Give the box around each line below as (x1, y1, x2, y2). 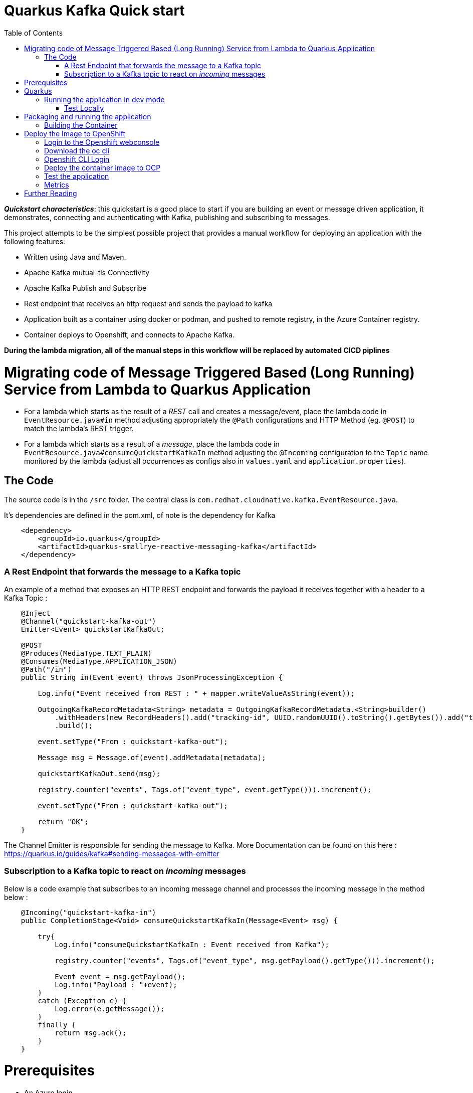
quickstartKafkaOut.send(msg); (38, 769, 160, 778)
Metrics (44, 180, 69, 189)
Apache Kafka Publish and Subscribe (24, 283, 147, 292)
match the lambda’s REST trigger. (24, 424, 134, 433)
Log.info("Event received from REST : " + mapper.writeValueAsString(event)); (38, 689, 355, 697)
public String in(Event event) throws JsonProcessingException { (21, 673, 283, 681)
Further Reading (24, 189, 77, 198)
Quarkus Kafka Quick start (4, 2, 185, 19)
